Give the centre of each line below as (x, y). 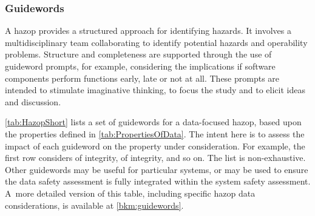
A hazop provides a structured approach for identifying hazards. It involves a (148, 31)
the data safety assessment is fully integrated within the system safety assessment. (158, 181)
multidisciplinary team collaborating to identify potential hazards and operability (156, 42)
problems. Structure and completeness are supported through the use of (138, 54)
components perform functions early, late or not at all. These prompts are (142, 78)
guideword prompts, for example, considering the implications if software (140, 66)
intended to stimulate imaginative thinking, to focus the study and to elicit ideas (155, 90)
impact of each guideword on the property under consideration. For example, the (155, 146)
